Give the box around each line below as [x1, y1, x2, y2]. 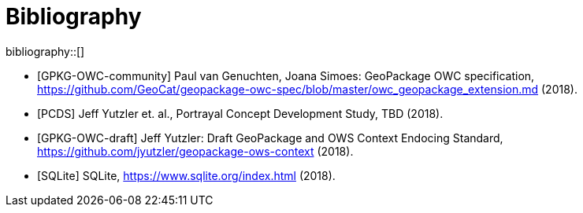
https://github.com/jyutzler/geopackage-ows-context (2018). [37, 144, 354, 158]
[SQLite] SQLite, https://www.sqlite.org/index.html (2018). [37, 168, 336, 182]
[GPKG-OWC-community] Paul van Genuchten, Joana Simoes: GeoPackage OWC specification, [37, 68, 535, 83]
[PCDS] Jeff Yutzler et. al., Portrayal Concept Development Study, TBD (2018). [37, 106, 444, 120]
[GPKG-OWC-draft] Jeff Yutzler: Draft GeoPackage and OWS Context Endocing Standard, [37, 130, 503, 145]
